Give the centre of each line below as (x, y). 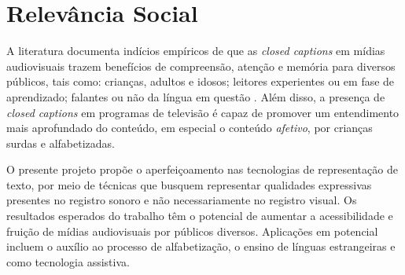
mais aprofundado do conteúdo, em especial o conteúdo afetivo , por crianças (190, 128)
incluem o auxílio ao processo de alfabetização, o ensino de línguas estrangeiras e (201, 246)
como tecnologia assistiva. (68, 261)
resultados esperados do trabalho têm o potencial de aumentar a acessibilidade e (200, 216)
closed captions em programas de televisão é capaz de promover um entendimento (203, 112)
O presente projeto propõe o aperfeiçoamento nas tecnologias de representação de (202, 169)
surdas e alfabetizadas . (61, 143)
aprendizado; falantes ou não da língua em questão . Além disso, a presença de (196, 96)
